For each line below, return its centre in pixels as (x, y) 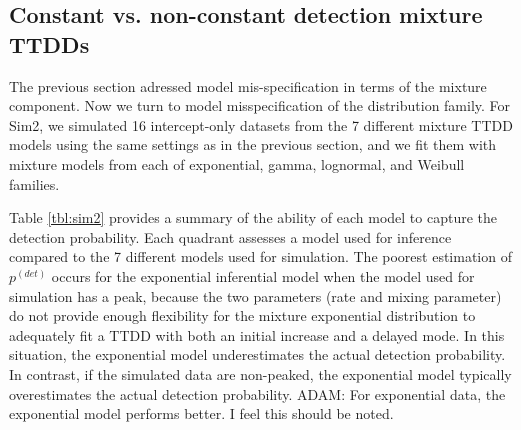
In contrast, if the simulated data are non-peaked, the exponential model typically (260, 373)
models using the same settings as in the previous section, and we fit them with (253, 144)
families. (34, 183)
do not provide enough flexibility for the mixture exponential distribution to (242, 315)
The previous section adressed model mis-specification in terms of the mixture (248, 85)
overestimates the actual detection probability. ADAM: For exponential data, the (257, 393)
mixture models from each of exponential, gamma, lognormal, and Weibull (237, 163)
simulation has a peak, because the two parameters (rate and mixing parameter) (255, 295)
